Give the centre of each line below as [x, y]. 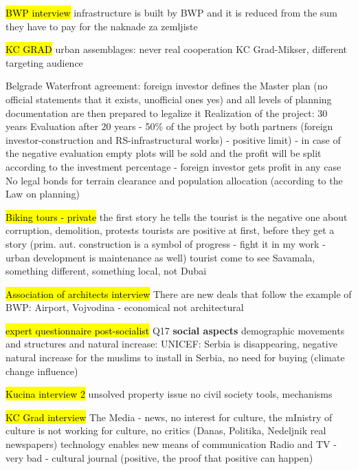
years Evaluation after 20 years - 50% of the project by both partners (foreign [169, 126]
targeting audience [44, 62]
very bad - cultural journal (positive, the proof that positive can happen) [159, 457]
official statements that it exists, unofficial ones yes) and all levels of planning [169, 99]
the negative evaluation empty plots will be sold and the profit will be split [164, 153]
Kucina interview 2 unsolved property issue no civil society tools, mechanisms [169, 394]
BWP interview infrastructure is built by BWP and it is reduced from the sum [171, 12]
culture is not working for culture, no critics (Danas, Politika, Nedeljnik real [166, 430]
